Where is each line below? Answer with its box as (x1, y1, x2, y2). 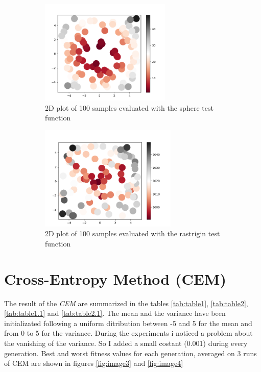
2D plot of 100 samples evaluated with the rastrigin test (45, 228, 220, 239)
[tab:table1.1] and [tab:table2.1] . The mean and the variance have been (4, 308, 226, 318)
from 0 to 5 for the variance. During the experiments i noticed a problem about (4, 328, 253, 338)
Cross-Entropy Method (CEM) (4, 268, 226, 289)
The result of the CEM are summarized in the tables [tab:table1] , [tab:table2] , (4, 297, 248, 308)
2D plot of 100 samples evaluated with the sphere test (45, 102, 213, 113)
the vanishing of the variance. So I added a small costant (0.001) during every (4, 338, 248, 348)
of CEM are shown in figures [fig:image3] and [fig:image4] (4, 358, 183, 368)
